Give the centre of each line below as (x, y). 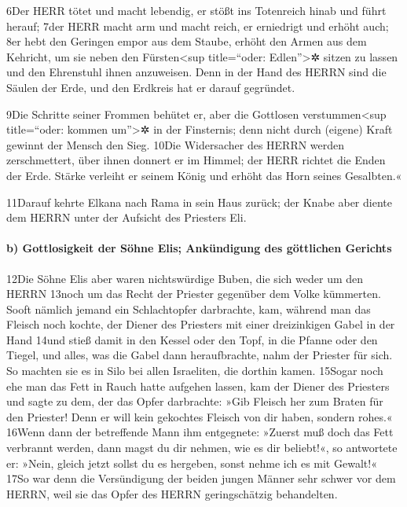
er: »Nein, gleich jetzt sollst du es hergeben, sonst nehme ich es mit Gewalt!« (192, 463)
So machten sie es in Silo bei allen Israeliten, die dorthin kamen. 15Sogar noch (195, 371)
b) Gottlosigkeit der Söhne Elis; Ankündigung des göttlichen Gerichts (199, 248)
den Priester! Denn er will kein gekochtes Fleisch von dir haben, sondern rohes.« (200, 416)
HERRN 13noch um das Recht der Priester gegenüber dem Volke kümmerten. (194, 294)
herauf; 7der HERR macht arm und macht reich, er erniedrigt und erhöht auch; (198, 26)
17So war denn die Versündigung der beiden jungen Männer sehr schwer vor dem (201, 478)
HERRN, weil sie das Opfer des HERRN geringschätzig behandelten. (172, 493)
